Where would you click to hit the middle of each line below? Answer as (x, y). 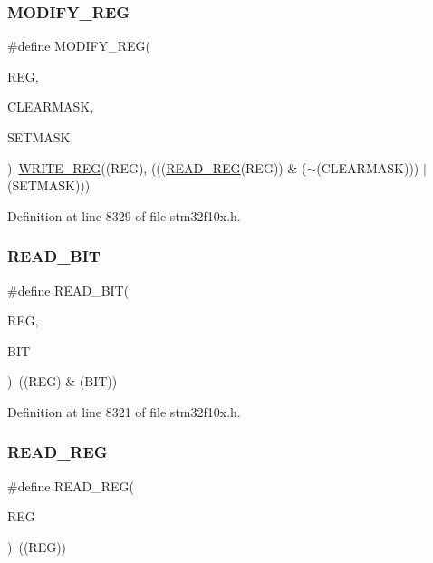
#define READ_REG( (71, 485)
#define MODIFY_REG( (79, 46)
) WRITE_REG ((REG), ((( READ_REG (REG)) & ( (157, 167)
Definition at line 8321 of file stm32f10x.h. (124, 411)
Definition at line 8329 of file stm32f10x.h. (124, 215)
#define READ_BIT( (68, 290)
